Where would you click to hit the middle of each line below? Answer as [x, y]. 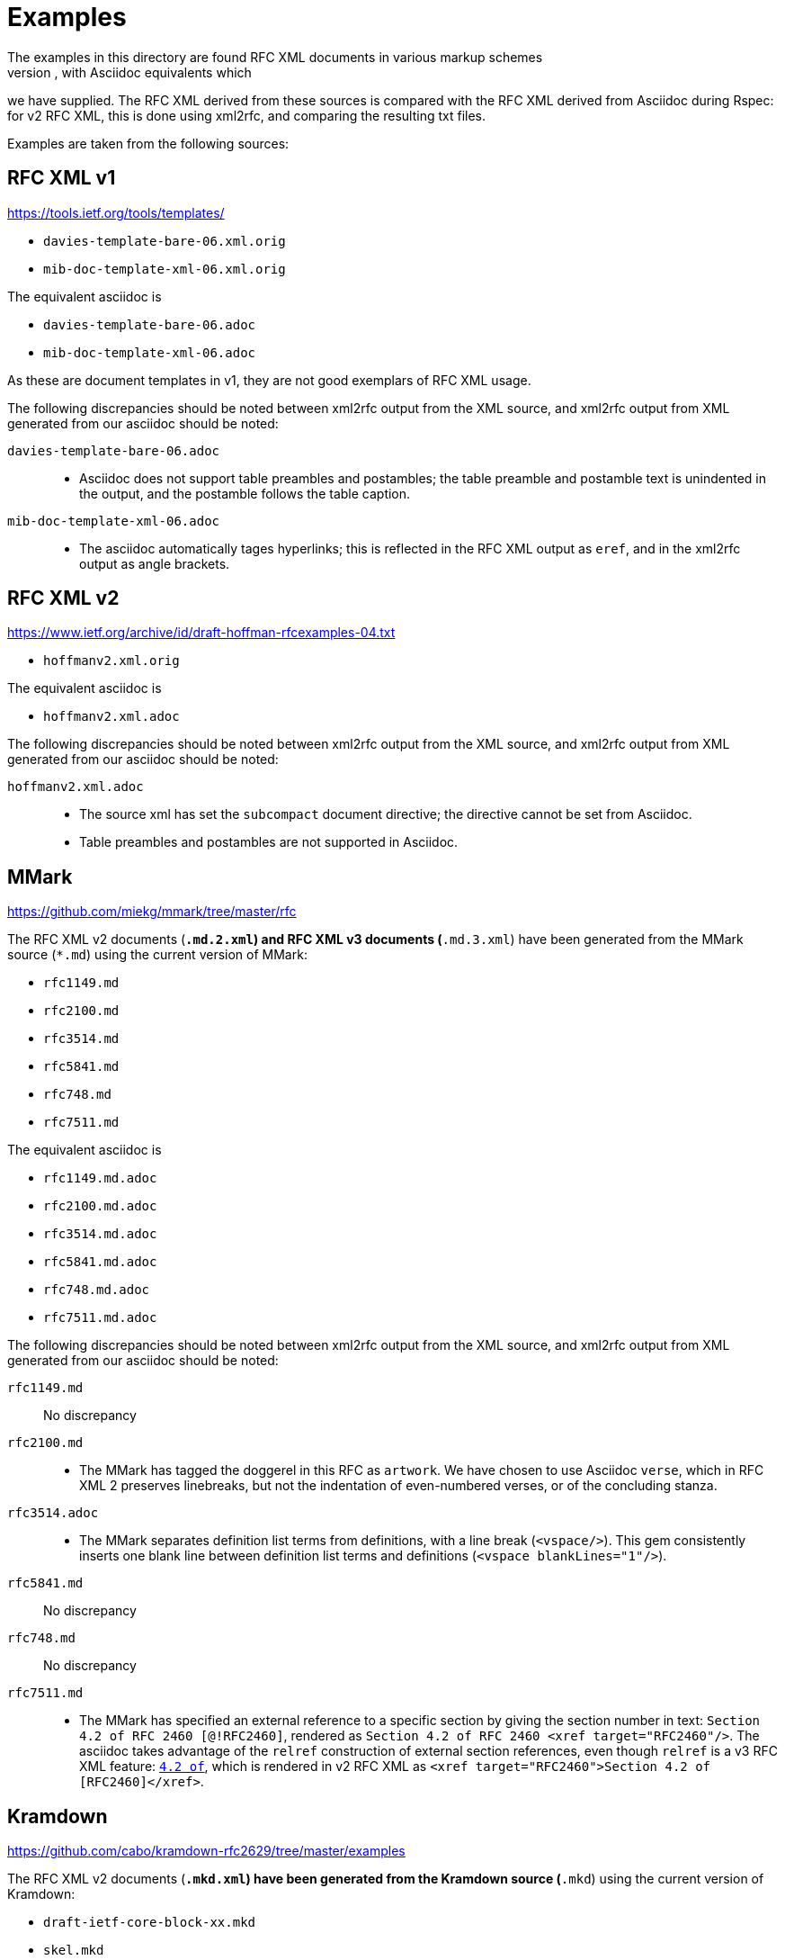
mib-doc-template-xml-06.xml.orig [165, 269]
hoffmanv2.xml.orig [112, 661]
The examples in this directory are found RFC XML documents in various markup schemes [275, 57]
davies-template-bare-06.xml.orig [165, 241]
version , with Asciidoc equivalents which [129, 72]
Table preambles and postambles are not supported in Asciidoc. [269, 842]
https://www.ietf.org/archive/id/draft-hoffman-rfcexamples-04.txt [201, 633]
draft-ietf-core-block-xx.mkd [150, 1923]
